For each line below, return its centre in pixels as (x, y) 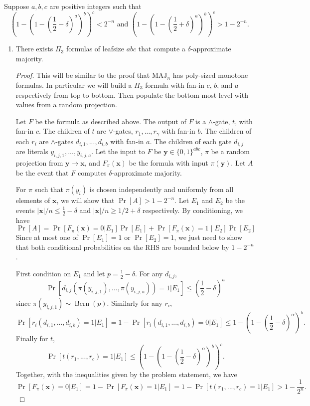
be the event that (42, 172)
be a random (231, 151)
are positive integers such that (95, 6)
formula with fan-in (175, 85)
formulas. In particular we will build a (74, 85)
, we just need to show (208, 237)
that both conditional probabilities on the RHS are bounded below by (122, 247)
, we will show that (85, 200)
